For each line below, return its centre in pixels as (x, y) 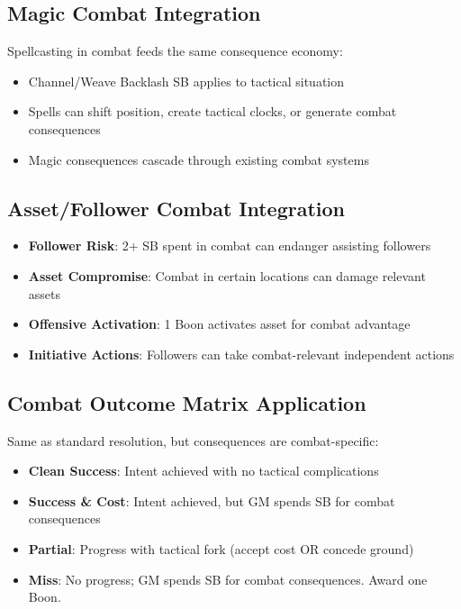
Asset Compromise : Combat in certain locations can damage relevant (227, 275)
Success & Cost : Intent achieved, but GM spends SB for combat (212, 500)
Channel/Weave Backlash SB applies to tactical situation (186, 81)
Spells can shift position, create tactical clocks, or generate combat (212, 111)
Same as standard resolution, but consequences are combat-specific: (193, 440)
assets (45, 293)
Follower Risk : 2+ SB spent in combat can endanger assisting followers (230, 245)
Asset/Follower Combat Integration (176, 208)
